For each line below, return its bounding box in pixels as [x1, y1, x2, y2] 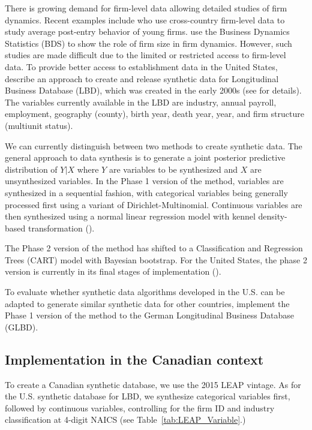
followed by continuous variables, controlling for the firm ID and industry [5, 401, 275, 414]
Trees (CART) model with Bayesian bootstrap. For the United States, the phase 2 [5, 253, 307, 266]
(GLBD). [5, 320, 38, 333]
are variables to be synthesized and [109, 163, 238, 175]
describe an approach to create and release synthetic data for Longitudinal [5, 72, 279, 85]
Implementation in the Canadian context [5, 350, 264, 368]
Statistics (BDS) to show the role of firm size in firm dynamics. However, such [5, 37, 292, 49]
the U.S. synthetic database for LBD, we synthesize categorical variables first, [5, 390, 290, 402]
